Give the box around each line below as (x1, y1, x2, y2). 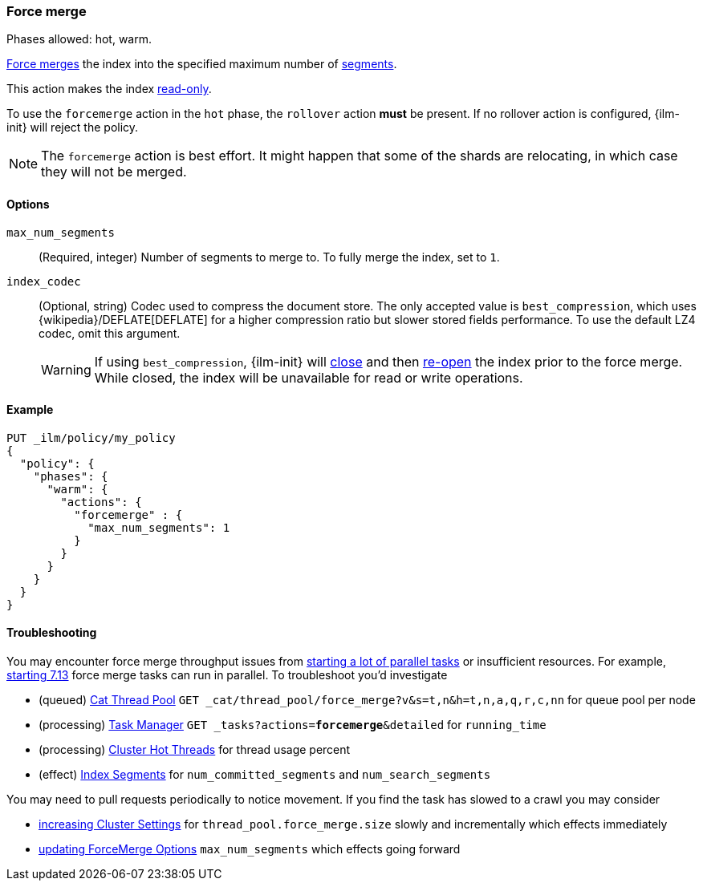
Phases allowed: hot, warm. (6, 32, 152, 47)
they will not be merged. (41, 164, 187, 180)
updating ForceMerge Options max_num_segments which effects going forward (39, 842, 461, 857)
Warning (41, 361, 91, 378)
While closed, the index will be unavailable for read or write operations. (94, 369, 523, 386)
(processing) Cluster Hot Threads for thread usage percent (39, 743, 351, 757)
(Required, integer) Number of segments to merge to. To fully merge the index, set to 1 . (39, 249, 500, 264)
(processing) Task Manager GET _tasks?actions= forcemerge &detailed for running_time (39, 718, 547, 732)
